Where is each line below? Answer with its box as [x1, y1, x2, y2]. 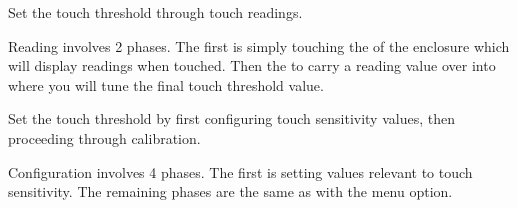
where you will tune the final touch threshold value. [8, 74, 324, 95]
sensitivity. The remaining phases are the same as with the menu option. [8, 181, 453, 202]
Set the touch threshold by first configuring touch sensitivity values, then [8, 108, 455, 129]
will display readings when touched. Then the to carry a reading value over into [8, 55, 496, 76]
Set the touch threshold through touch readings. [8, 2, 303, 22]
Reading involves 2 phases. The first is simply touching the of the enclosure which [8, 35, 510, 56]
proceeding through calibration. [8, 127, 201, 148]
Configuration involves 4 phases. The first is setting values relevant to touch [8, 161, 473, 182]
